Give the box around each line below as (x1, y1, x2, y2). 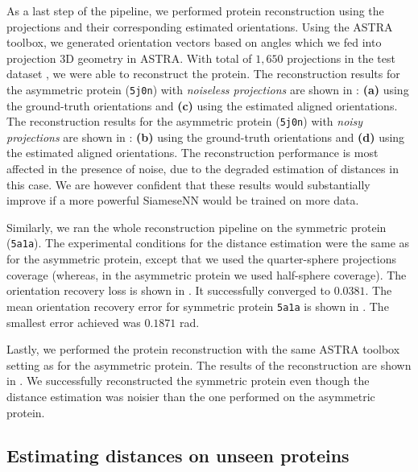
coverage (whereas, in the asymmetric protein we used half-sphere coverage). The (6, 266, 407, 283)
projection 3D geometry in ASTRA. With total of (6, 49, 252, 66)
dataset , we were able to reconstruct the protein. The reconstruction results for (6, 65, 400, 82)
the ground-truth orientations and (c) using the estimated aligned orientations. (6, 97, 398, 114)
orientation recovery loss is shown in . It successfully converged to (6, 282, 330, 299)
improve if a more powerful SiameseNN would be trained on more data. (6, 192, 359, 209)
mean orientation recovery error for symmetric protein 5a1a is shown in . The (6, 297, 389, 314)
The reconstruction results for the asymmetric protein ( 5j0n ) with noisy (6, 113, 363, 130)
